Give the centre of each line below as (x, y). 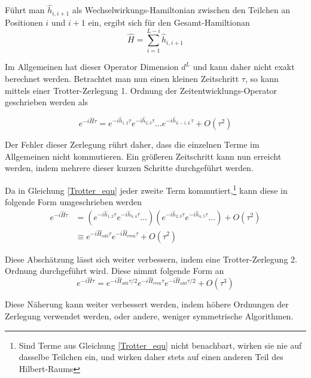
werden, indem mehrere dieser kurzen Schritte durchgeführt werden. (129, 168)
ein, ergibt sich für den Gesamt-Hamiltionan (169, 22)
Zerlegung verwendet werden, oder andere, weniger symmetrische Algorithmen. (149, 315)
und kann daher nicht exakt (244, 67)
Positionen (24, 22)
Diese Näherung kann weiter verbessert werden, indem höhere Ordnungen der (147, 304)
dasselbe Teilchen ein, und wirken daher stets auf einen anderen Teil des (151, 357)
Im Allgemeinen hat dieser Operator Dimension (92, 67)
